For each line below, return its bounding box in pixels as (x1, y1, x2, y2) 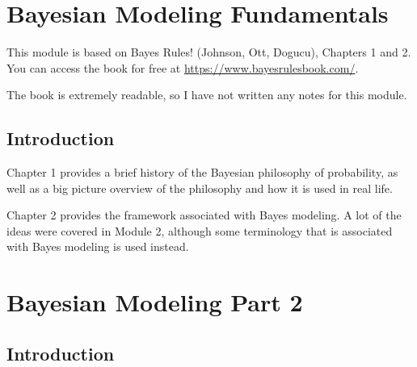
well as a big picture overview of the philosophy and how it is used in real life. (6, 179, 393, 196)
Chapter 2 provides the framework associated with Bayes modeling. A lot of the (6, 206, 402, 223)
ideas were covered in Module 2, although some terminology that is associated (6, 222, 393, 239)
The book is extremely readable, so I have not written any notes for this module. (6, 86, 407, 103)
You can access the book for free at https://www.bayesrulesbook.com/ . (6, 59, 359, 76)
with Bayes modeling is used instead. (6, 238, 189, 255)
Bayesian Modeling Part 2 (6, 286, 303, 319)
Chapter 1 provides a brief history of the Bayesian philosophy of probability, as (6, 164, 398, 181)
